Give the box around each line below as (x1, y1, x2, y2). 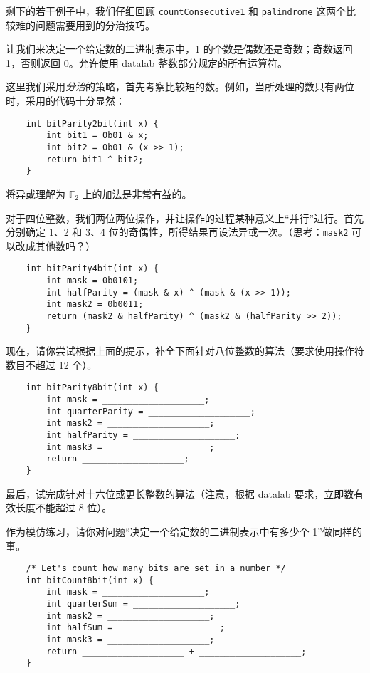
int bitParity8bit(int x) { (26, 382, 159, 393)
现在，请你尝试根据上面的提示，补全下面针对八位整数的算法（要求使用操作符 (6, 343, 364, 358)
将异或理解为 (6, 186, 65, 201)
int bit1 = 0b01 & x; (46, 130, 149, 141)
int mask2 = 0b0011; (46, 299, 144, 310)
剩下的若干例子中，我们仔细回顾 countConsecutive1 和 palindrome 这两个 (6, 4, 346, 18)
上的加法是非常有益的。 (82, 186, 192, 201)
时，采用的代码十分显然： (6, 93, 125, 108)
